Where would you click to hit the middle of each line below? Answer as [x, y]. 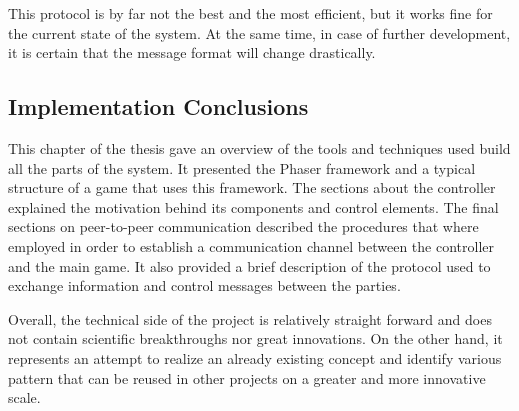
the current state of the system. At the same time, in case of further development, [259, 32]
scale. [24, 397]
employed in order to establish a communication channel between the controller [251, 245]
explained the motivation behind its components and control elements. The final [253, 206]
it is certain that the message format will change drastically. [192, 52]
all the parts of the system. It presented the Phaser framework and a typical [242, 167]
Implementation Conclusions [158, 106]
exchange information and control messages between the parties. [204, 285]
